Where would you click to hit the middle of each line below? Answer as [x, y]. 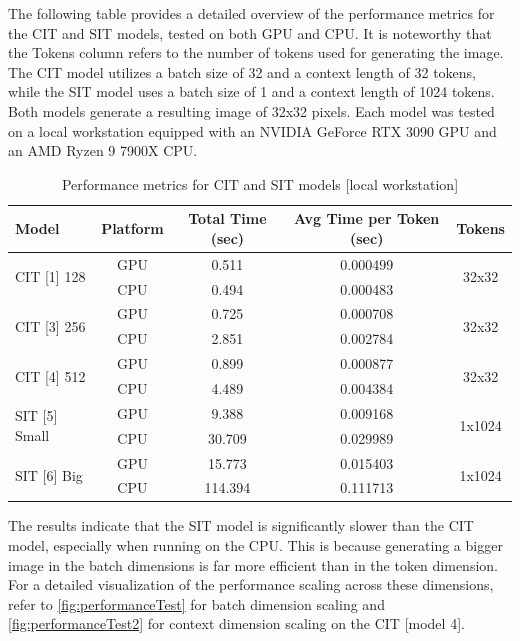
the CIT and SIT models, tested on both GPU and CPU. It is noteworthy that [250, 32]
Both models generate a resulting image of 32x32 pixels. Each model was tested [251, 110]
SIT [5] [36, 415]
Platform [132, 228]
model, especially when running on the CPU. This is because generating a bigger [255, 545]
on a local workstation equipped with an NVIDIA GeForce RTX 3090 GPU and [252, 130]
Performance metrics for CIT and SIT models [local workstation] [260, 183]
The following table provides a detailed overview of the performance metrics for [251, 13]
